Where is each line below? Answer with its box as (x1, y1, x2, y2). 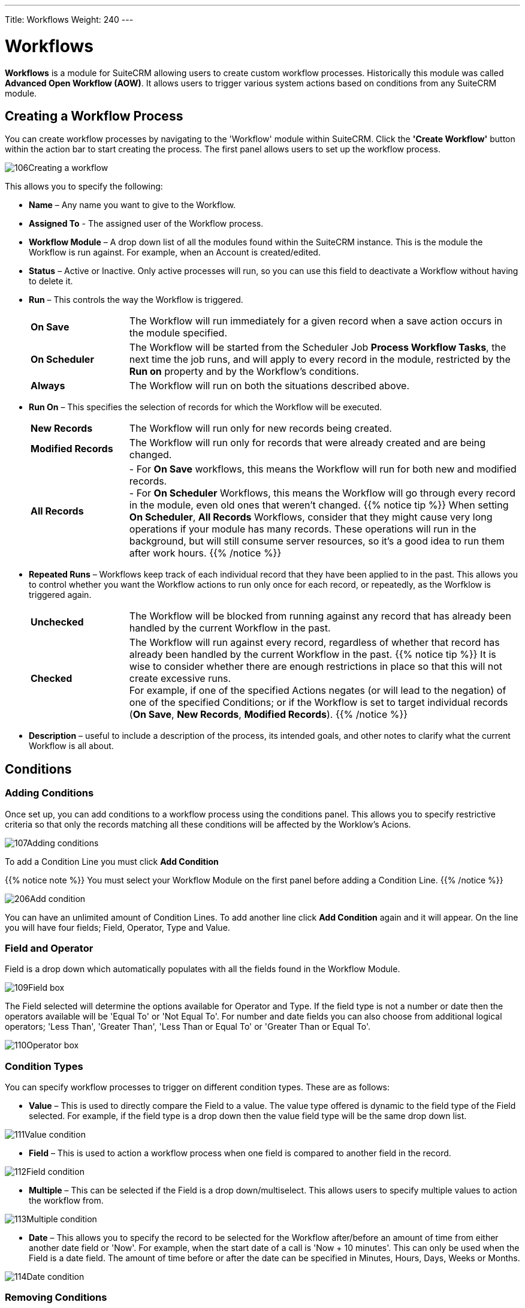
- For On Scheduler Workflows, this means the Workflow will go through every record (129, 487, 516, 500)
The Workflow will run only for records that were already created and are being (129, 437, 485, 449)
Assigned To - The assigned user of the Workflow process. (29, 218, 264, 229)
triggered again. (29, 590, 92, 600)
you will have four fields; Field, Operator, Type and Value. (5, 922, 230, 933)
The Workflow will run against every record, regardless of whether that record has (129, 636, 500, 649)
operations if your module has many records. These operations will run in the (129, 523, 476, 536)
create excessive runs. (129, 672, 231, 685)
